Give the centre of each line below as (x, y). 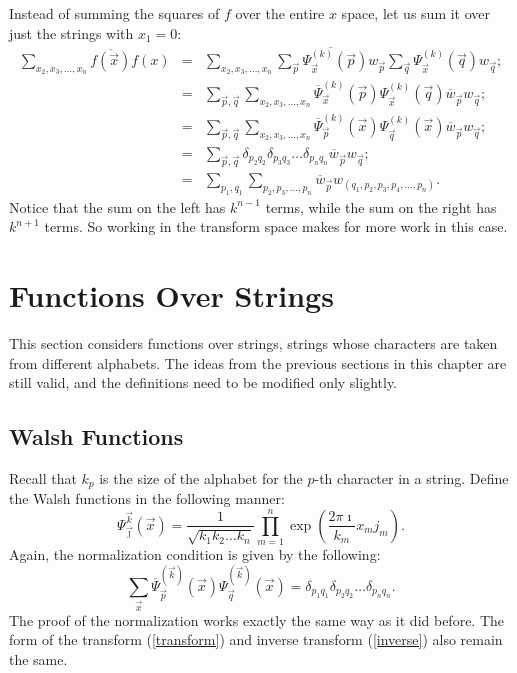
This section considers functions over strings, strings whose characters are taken (253, 342)
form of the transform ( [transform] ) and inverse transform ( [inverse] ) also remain (256, 639)
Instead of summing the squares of (114, 13)
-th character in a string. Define (411, 477)
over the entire (280, 13)
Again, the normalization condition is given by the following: (195, 554)
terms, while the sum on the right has (381, 206)
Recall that (43, 477)
